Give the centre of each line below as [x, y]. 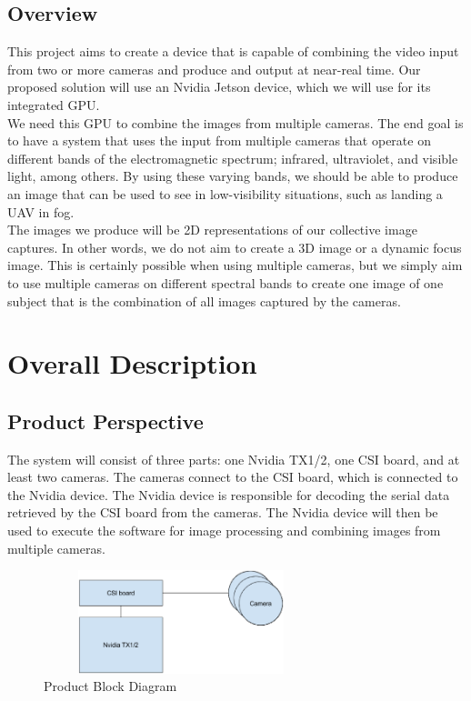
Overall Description [132, 363]
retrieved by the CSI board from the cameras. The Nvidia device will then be [223, 512]
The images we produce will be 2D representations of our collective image [212, 230]
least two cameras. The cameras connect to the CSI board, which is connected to [233, 477]
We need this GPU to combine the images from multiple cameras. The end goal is [235, 122]
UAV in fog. [41, 211]
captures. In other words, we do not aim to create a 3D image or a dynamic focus [235, 247]
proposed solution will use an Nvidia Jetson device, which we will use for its [219, 87]
